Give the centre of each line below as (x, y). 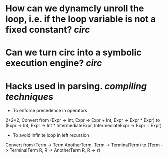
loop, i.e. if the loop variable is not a (81, 19)
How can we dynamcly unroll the (75, 9)
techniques (29, 97)
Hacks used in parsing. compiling (76, 86)
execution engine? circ (54, 63)
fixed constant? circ (48, 30)
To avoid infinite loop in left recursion (51, 135)
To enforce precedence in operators (50, 111)
